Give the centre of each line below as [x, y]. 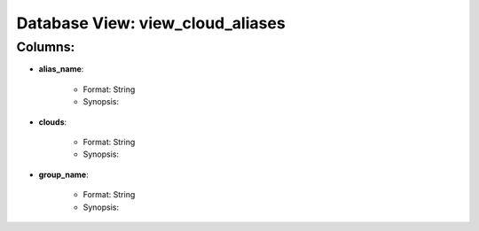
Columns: [46, 47]
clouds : [53, 122]
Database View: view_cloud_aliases [151, 23]
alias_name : [61, 69]
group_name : [63, 174]
